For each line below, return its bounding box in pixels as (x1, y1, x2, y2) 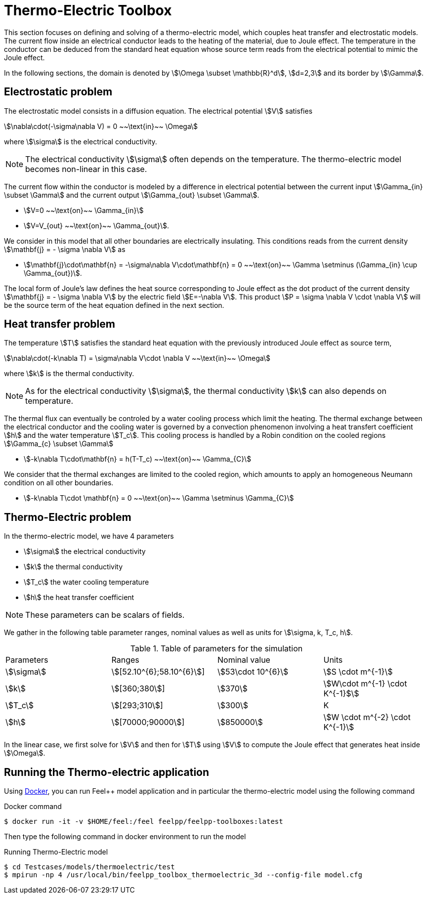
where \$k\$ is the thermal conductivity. (4, 369, 134, 378)
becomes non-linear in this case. (25, 164, 147, 174)
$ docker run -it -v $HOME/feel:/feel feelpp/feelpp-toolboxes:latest (4, 817, 283, 826)
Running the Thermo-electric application (4, 766, 210, 778)
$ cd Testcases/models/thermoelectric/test (4, 863, 175, 871)
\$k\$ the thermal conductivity (24, 562, 123, 571)
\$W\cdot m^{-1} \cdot (323, 679, 407, 689)
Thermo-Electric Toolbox (4, 2, 172, 19)
